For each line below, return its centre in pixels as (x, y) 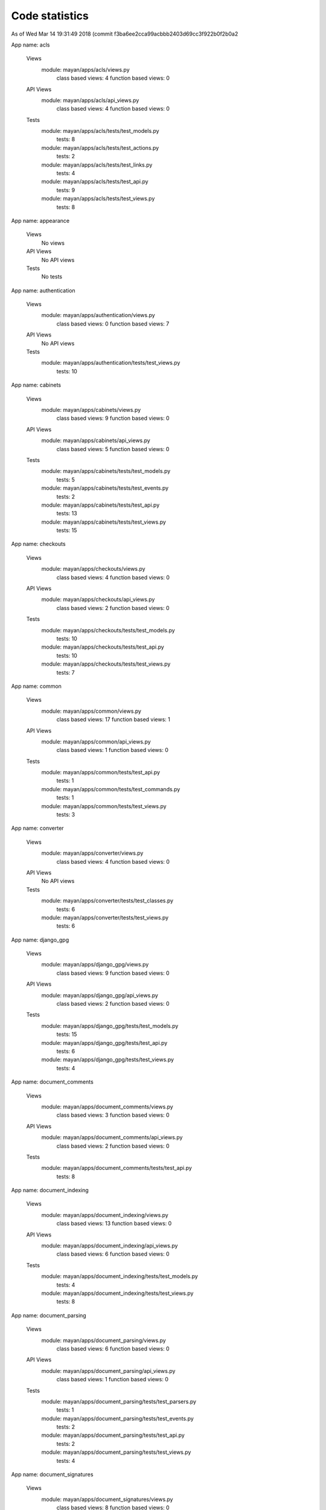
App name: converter (37, 828)
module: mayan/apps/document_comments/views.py (107, 1107)
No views (53, 243)
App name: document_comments (52, 1082)
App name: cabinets (36, 385)
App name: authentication (43, 291)
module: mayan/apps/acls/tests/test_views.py (98, 199)
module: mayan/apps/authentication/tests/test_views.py (111, 363)
